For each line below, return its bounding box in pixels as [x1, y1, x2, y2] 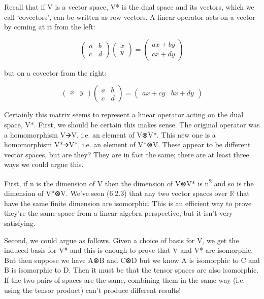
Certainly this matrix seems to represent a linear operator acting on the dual [4, 109, 244, 120]
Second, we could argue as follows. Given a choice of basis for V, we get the [4, 235, 239, 245]
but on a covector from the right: [4, 67, 107, 78]
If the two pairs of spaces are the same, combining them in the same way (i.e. [4, 274, 245, 285]
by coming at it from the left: [4, 21, 95, 32]
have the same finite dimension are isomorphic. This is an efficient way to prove [4, 197, 252, 208]
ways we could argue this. [4, 159, 84, 170]
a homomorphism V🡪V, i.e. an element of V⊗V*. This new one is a [4, 129, 216, 140]
